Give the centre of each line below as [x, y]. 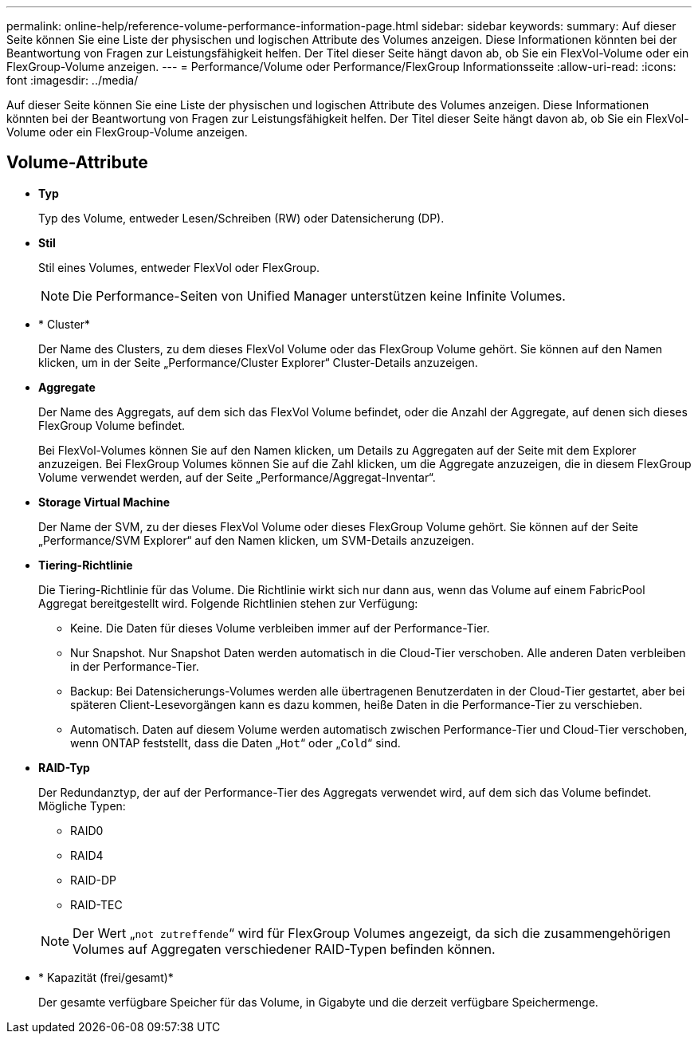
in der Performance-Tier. [135, 666]
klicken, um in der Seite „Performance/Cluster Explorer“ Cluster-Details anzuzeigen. [258, 362]
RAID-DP [94, 880]
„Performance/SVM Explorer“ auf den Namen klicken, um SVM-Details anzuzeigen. [257, 540]
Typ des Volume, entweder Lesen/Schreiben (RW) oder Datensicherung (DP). [241, 218]
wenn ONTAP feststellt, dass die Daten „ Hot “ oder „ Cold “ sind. [235, 743]
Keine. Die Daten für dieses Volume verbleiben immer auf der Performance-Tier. [280, 628]
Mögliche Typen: [82, 806]
